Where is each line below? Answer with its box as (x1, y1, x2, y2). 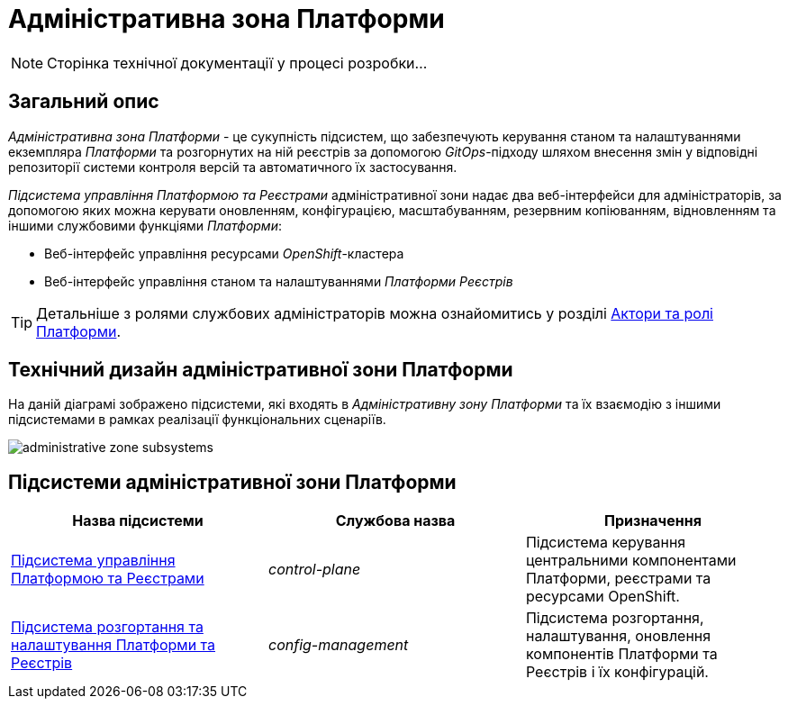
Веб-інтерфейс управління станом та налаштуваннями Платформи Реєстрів (44, 273, 513, 289)
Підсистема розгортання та (11, 618, 204, 637)
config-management (267, 636, 409, 655)
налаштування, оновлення (525, 627, 711, 646)
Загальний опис (8, 90, 159, 113)
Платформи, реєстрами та (525, 569, 711, 588)
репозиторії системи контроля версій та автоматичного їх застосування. (8, 158, 457, 175)
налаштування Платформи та (11, 636, 216, 655)
